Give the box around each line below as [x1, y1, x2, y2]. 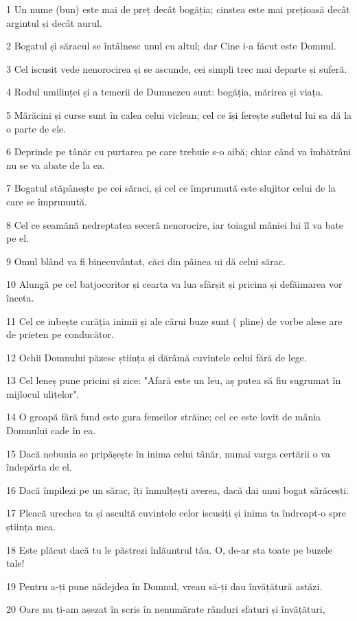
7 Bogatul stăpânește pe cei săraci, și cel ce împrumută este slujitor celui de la [6, 181, 336, 195]
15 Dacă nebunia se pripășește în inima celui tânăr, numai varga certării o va [6, 446, 330, 460]
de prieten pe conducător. [6, 327, 114, 341]
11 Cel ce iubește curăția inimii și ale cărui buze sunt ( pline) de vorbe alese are [6, 313, 343, 328]
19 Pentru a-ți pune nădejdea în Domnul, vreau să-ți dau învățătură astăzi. [6, 578, 323, 593]
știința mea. [6, 519, 56, 534]
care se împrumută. [6, 194, 87, 208]
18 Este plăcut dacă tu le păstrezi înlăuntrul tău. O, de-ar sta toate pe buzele [6, 542, 332, 556]
